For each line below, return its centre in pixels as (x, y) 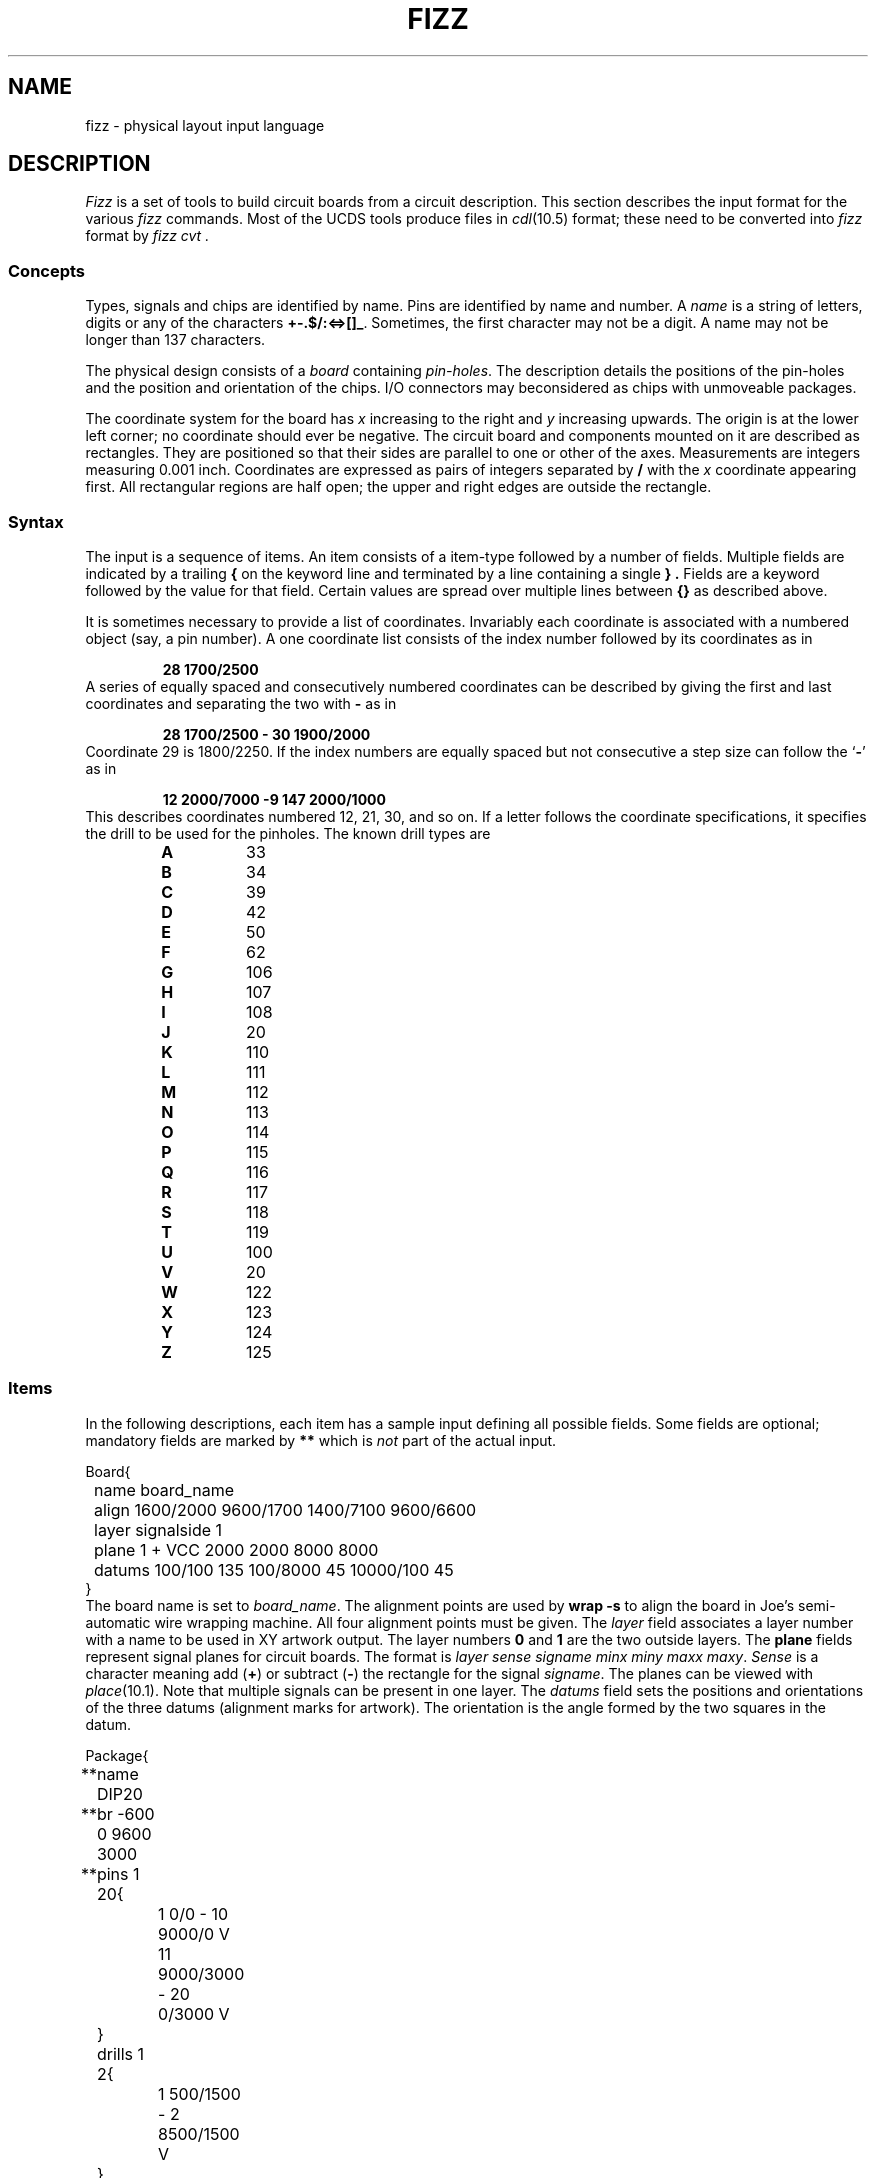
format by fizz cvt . (147, 236)
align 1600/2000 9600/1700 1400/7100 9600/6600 (285, 1509)
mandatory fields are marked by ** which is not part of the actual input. (321, 1440)
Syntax (36, 521)
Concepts (47, 270)
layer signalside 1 (158, 1529)
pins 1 (118, 1873)
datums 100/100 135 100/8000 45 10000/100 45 (274, 1569)
